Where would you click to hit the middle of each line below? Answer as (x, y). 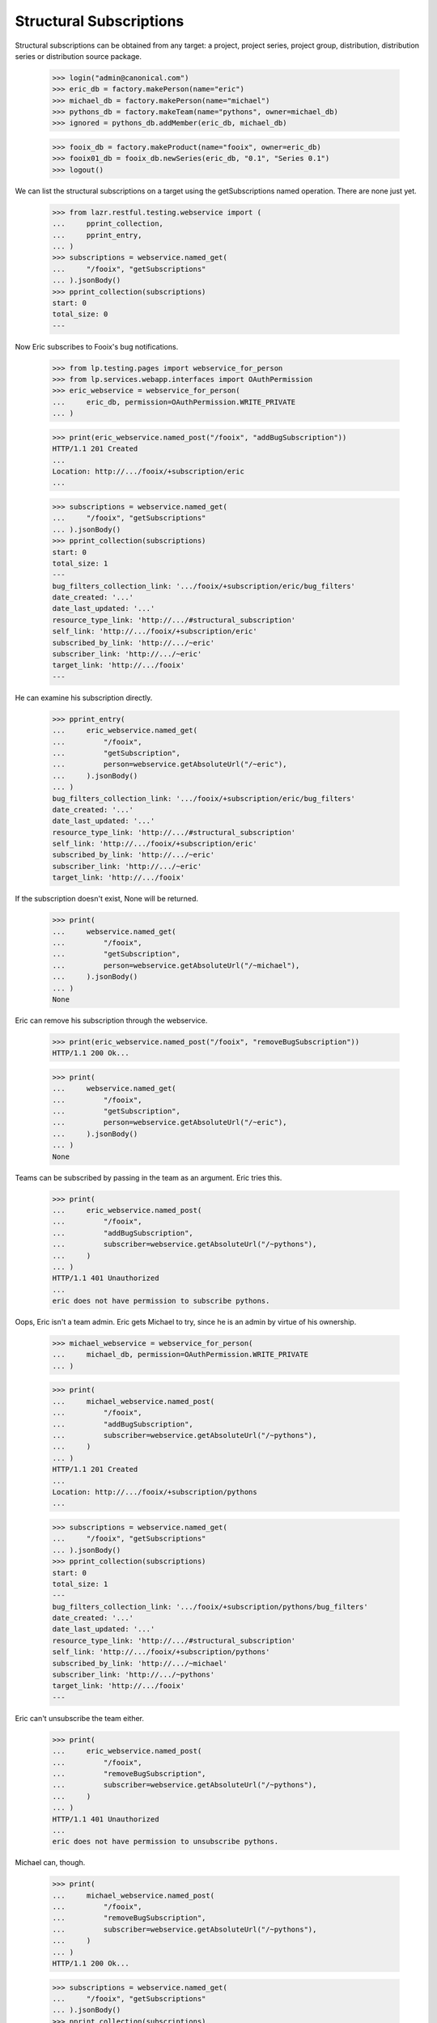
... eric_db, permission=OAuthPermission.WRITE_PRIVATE (174, 402)
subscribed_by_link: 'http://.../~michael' (140, 1663)
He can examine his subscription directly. (84, 698)
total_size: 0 (80, 314)
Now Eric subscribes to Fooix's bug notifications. (97, 346)
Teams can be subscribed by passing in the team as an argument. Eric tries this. (148, 1177)
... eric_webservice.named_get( (125, 731)
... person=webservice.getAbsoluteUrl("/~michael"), (176, 965)
